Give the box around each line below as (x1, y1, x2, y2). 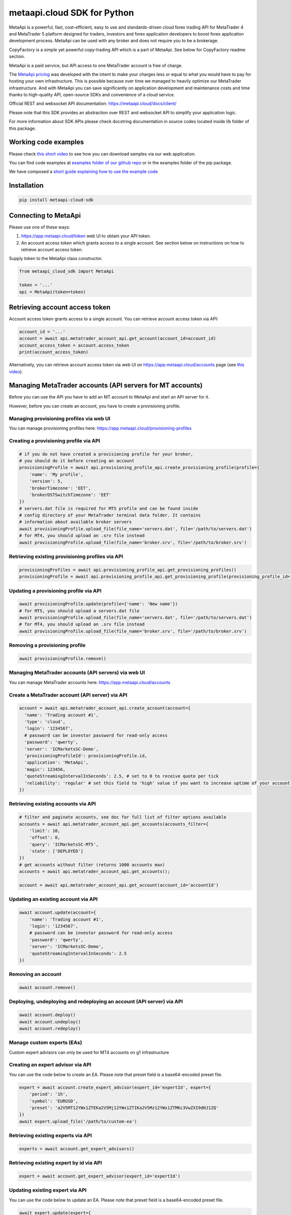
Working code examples (9, 138, 84, 146)
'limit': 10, (29, 828, 61, 833)
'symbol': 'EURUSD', (29, 1098, 79, 1104)
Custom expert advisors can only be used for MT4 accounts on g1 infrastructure (9, 1049, 169, 1055)
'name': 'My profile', (29, 471, 83, 477)
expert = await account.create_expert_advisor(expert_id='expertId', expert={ (19, 1084, 211, 1090)
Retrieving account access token (9, 303, 111, 311)
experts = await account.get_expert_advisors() (19, 1146, 134, 1151)
